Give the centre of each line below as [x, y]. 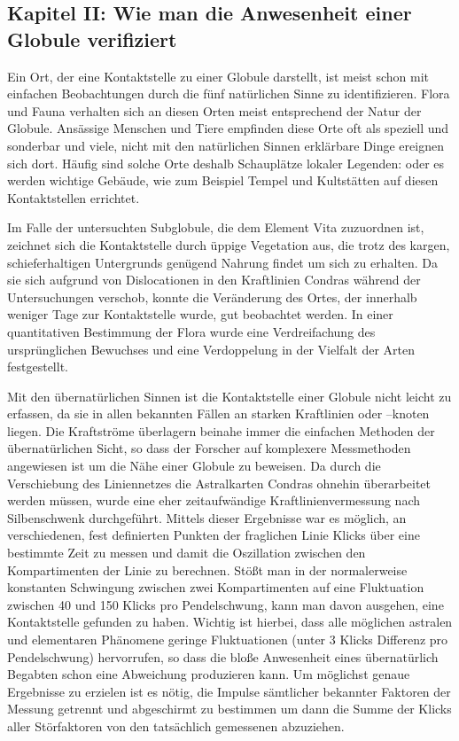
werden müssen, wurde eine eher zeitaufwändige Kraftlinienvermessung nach [214, 500]
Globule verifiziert [92, 39]
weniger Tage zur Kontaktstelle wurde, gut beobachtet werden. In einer [200, 314]
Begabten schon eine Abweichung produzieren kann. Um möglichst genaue [209, 674]
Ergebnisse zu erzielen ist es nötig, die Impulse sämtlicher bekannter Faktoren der [229, 691]
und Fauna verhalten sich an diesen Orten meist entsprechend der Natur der [214, 110]
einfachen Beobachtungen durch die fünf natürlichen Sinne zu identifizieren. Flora [229, 94]
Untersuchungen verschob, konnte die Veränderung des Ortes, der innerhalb [212, 296]
